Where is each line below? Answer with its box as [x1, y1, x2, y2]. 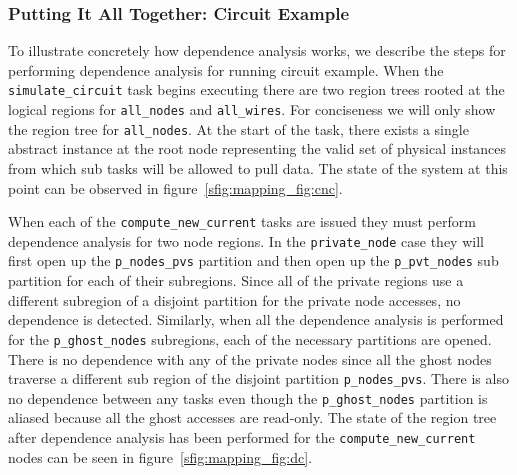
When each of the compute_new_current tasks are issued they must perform [8, 211, 476, 232]
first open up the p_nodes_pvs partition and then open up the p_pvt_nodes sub [8, 250, 499, 271]
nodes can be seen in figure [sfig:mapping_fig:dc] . [8, 446, 313, 467]
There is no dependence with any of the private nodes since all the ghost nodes [8, 348, 492, 369]
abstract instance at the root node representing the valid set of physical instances [8, 138, 507, 159]
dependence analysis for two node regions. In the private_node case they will [8, 230, 484, 251]
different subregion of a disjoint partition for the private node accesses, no [8, 289, 461, 310]
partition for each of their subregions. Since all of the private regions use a [8, 270, 464, 291]
